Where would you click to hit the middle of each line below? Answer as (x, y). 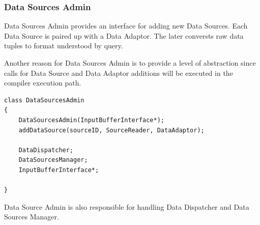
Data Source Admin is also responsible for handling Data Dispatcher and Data (127, 206)
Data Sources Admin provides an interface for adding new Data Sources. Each (126, 26)
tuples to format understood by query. (64, 46)
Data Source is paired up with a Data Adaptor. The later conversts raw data (124, 35)
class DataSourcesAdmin (44, 100)
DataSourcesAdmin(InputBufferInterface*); (91, 120)
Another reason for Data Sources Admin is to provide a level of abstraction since (130, 63)
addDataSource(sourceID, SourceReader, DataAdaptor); (111, 130)
